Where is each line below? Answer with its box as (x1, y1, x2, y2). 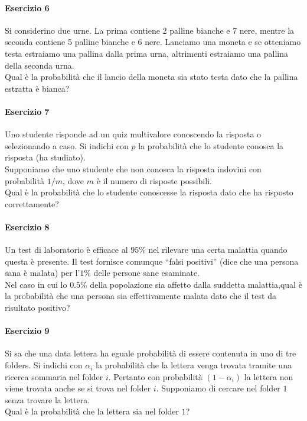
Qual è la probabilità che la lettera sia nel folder (5, 405, 179, 417)
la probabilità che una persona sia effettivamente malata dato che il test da (5, 290, 276, 302)
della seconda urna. (5, 59, 74, 71)
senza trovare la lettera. (5, 393, 90, 406)
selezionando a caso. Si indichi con (5, 139, 129, 152)
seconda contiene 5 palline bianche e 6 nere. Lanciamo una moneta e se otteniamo (5, 36, 301, 48)
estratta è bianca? (5, 82, 70, 94)
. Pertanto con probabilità (108, 370, 203, 383)
